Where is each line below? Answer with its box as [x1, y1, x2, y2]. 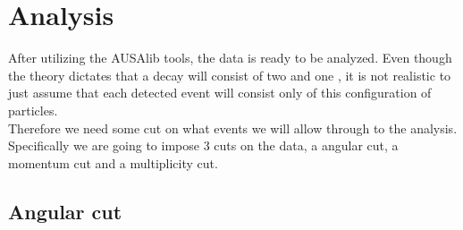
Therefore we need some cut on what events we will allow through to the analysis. [8, 118, 458, 137]
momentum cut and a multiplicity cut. [8, 153, 218, 172]
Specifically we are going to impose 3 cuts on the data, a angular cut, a [8, 136, 399, 155]
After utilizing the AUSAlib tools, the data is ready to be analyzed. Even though [8, 48, 452, 67]
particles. [8, 100, 58, 119]
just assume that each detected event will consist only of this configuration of [8, 83, 432, 102]
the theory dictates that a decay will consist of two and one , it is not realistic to [8, 65, 451, 84]
